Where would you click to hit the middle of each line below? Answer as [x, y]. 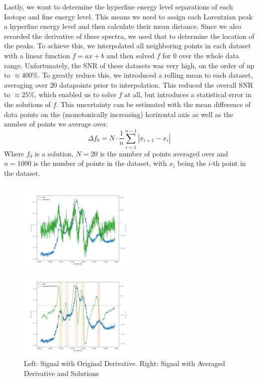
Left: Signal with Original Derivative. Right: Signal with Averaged [125, 363]
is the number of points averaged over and [164, 153]
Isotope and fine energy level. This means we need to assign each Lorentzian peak [128, 16]
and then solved [130, 55]
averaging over [26, 84]
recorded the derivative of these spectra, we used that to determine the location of [129, 36]
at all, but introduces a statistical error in [188, 94]
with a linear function [37, 55]
